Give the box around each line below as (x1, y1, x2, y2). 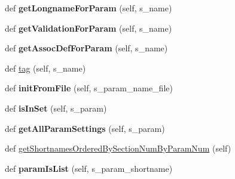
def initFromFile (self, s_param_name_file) (5, 82, 173, 94)
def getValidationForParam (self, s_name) (5, 21, 172, 34)
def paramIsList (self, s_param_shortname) (5, 162, 173, 174)
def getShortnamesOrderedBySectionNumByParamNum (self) (5, 142, 231, 155)
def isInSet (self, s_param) (5, 101, 107, 114)
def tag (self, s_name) (5, 61, 86, 74)
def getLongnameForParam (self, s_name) (5, 2, 172, 14)
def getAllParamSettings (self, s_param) (5, 122, 165, 134)
